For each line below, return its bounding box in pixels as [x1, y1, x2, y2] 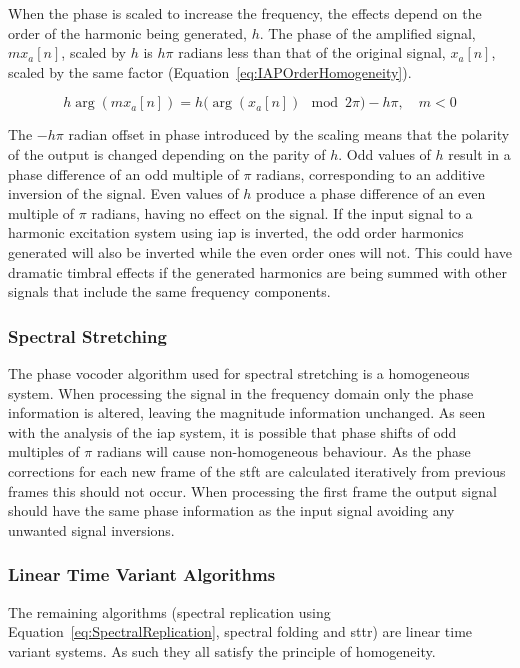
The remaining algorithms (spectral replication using [8, 601, 331, 622]
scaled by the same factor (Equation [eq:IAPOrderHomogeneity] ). [8, 61, 412, 82]
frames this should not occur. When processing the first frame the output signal [8, 480, 497, 501]
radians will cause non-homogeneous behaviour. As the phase [96, 441, 471, 462]
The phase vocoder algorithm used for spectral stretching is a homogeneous [8, 362, 470, 383]
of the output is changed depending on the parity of [8, 143, 326, 164]
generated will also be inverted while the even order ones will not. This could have [8, 241, 512, 262]
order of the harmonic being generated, [8, 22, 247, 43]
